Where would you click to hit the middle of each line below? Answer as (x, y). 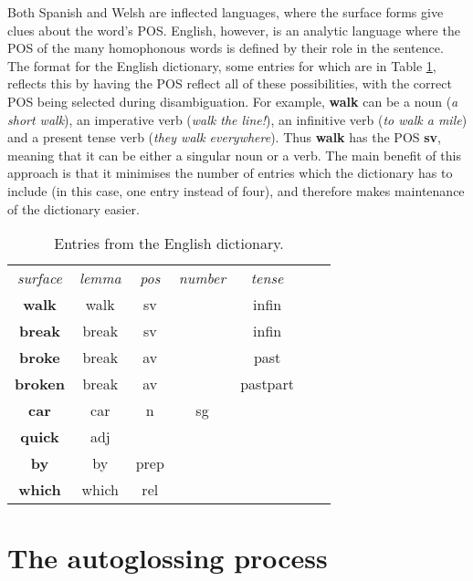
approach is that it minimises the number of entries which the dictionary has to (230, 173)
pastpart (268, 384)
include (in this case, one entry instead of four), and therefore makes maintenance (236, 190)
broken (40, 384)
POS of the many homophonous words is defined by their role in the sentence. (226, 48)
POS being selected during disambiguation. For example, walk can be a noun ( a (233, 101)
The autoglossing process (168, 558)
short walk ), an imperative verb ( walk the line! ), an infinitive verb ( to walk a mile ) (237, 119)
